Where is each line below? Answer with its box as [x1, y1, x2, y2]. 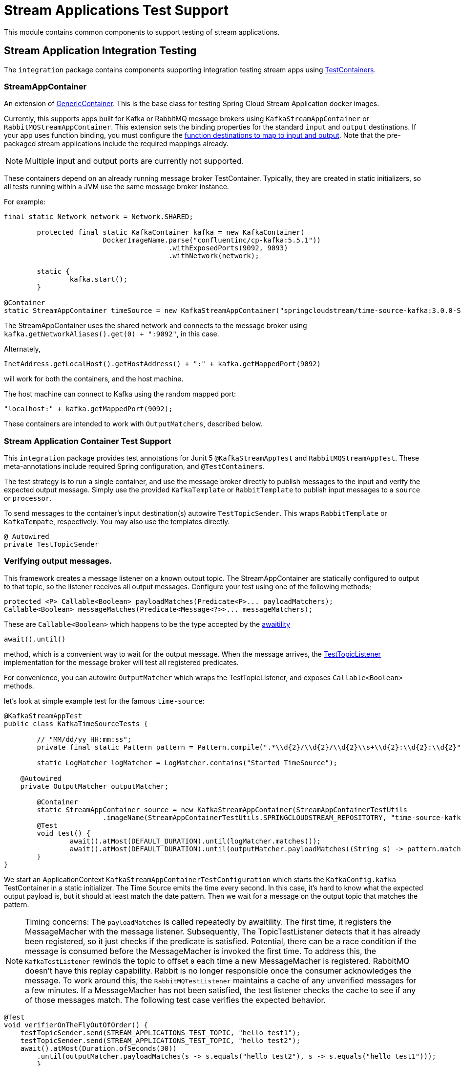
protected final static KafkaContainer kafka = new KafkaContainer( [37, 228, 305, 237]
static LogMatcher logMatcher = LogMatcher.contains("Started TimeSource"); [37, 758, 337, 767]
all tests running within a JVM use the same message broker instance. [4, 182, 229, 191]
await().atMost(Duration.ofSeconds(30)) [20, 1044, 177, 1052]
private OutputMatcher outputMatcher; [20, 782, 169, 790]
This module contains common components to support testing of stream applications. [4, 27, 280, 36]
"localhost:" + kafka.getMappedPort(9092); [4, 405, 173, 413]
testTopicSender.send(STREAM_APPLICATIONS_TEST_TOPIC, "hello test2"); [20, 1036, 300, 1044]
